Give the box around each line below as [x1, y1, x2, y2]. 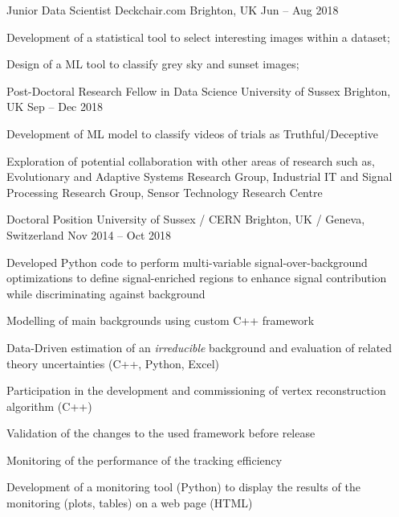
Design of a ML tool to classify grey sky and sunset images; [6, 55, 299, 72]
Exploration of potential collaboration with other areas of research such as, [6, 152, 375, 169]
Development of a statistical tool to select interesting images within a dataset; [6, 28, 390, 45]
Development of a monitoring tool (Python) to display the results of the [6, 478, 360, 495]
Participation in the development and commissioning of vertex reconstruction [6, 382, 386, 399]
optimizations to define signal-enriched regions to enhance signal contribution [6, 269, 387, 286]
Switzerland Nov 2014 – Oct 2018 [6, 226, 171, 243]
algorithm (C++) [6, 397, 92, 414]
